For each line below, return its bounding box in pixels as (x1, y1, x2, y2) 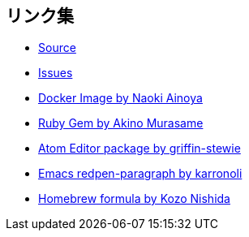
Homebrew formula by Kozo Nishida (38, 192, 230, 206)
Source (38, 41, 76, 55)
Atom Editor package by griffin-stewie (38, 141, 241, 156)
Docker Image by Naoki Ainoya (38, 91, 203, 106)
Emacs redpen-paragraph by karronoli (38, 166, 243, 181)
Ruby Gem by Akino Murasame (38, 116, 204, 131)
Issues (38, 66, 73, 80)
